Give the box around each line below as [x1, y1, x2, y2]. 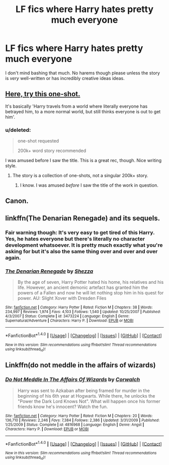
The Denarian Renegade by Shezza [5, 268, 94, 275]
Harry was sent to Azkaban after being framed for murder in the [17, 387, 150, 394]
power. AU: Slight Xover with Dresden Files [17, 295, 107, 301]
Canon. [5, 197, 29, 205]
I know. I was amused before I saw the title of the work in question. [20, 182, 158, 188]
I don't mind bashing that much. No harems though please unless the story [5, 69, 160, 76]
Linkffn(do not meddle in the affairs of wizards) [5, 361, 156, 369]
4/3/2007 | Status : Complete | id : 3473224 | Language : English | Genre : [5, 314, 130, 319]
